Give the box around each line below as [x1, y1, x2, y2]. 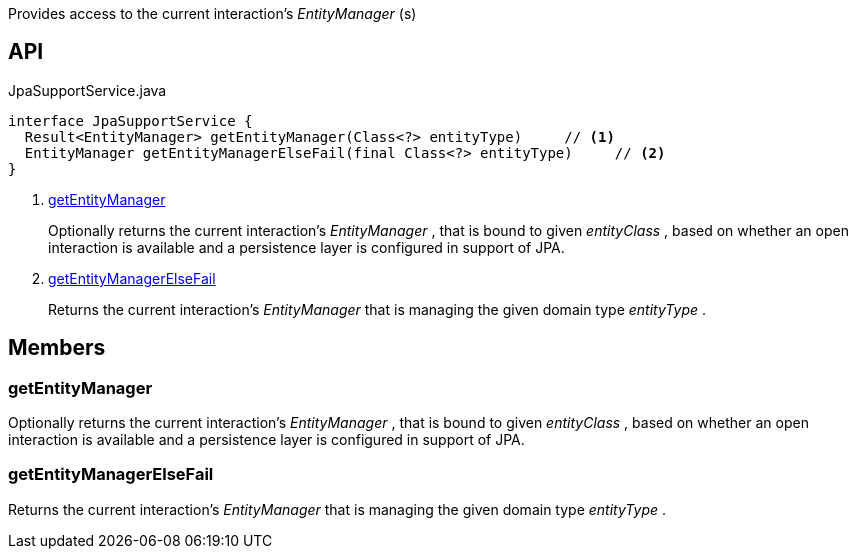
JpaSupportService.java [8, 81, 167, 99]
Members [8, 335, 106, 361]
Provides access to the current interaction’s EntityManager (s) [8, 5, 417, 22]
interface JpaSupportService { [8, 112, 253, 129]
